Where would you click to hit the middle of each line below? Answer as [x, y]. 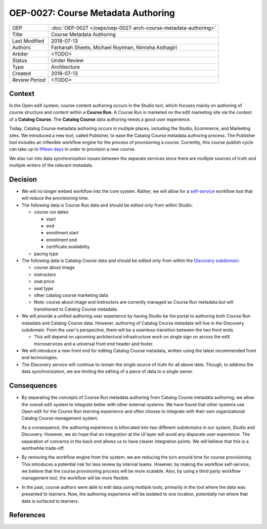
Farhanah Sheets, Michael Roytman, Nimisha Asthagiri [114, 47]
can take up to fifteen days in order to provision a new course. [72, 149]
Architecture [66, 67]
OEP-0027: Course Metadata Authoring [92, 13]
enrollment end [62, 240]
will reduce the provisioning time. [55, 198]
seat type [44, 288]
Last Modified [28, 41]
